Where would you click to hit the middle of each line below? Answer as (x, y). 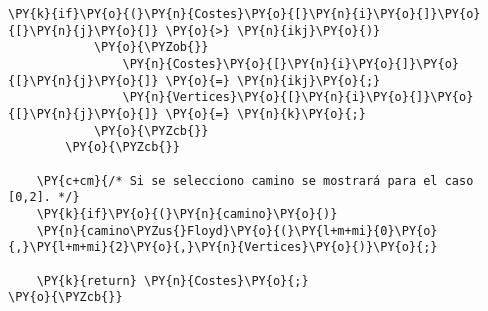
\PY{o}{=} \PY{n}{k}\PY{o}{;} (265, 113)
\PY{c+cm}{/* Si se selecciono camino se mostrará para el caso (255, 180)
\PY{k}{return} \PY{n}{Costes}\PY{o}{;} (172, 280)
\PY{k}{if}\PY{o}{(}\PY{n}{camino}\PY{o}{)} (187, 213)
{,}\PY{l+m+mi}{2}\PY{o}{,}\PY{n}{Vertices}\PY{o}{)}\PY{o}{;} (223, 247)
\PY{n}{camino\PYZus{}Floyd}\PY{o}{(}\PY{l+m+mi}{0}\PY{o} (237, 230)
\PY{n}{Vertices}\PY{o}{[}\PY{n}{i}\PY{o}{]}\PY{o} (298, 97)
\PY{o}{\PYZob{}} (151, 47)
